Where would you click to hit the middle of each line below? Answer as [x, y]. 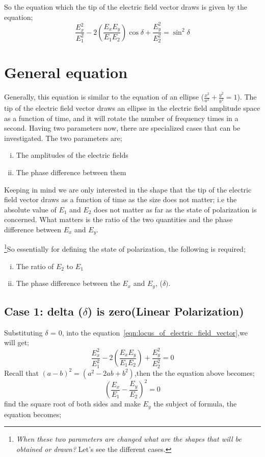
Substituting [23, 332]
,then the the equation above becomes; [194, 372]
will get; [17, 342]
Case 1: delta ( [44, 311]
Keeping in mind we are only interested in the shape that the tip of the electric [128, 189]
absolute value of [30, 209]
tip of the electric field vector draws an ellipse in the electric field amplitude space [132, 107]
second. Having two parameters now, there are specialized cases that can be [122, 128]
